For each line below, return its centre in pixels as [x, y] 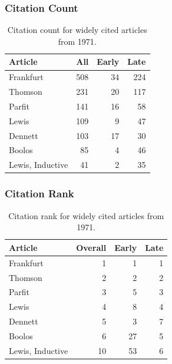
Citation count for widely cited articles [77, 30]
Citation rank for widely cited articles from [86, 215]
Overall [91, 247]
